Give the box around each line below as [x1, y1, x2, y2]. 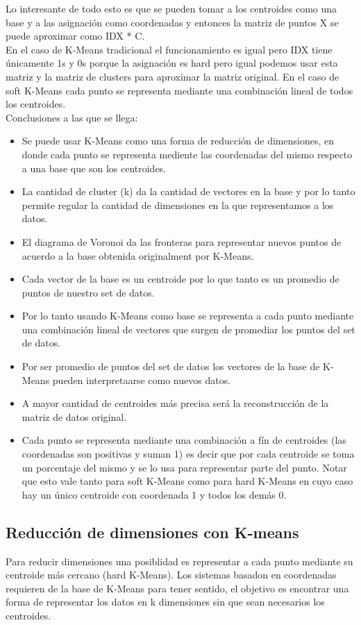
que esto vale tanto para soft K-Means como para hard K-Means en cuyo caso [22, 474, 353, 488]
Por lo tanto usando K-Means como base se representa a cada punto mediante [22, 308, 354, 323]
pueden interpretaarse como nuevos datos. [52, 372, 231, 387]
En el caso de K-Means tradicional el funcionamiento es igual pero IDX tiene [6, 42, 333, 56]
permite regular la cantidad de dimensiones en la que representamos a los [22, 197, 334, 212]
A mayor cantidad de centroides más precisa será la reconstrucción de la [22, 396, 329, 410]
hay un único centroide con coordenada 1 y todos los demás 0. [22, 487, 287, 501]
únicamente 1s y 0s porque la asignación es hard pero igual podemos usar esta [6, 56, 338, 70]
